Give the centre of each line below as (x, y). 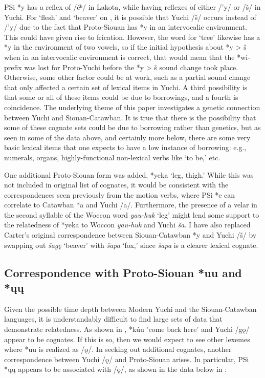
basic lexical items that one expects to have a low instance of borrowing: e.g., (125, 147)
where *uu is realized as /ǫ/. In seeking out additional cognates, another (118, 349)
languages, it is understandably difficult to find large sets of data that (113, 319)
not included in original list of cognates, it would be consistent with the (116, 185)
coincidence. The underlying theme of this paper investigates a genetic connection (132, 107)
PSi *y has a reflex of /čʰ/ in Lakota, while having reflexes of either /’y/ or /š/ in (132, 7)
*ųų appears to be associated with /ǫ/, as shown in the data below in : (116, 369)
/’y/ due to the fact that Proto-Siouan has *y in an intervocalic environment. (126, 27)
